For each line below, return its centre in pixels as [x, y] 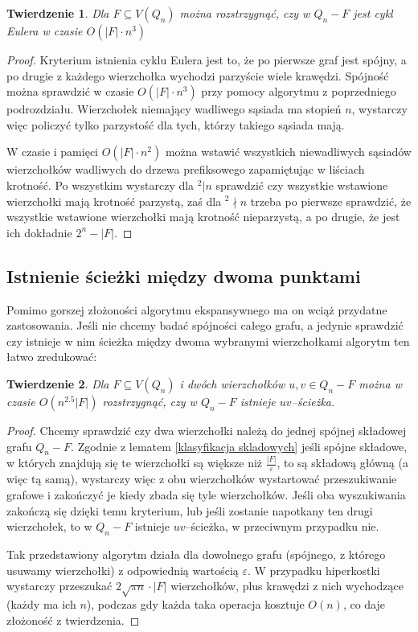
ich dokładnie [39, 232]
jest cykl [373, 13]
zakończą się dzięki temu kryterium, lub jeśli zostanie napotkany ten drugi [190, 510]
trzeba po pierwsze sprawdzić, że [331, 201]
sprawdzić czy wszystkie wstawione [302, 185]
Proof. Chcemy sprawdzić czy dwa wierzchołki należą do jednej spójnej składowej [207, 430]
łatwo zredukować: [52, 357]
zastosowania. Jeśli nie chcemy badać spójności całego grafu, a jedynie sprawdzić [205, 325]
